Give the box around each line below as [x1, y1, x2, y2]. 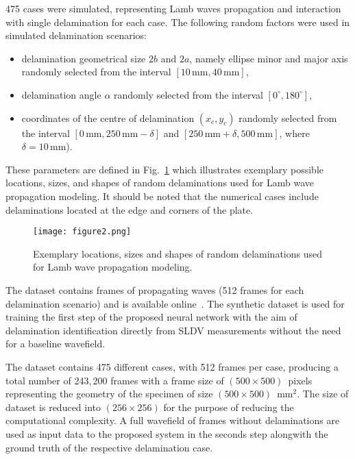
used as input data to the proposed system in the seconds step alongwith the [5, 426, 328, 441]
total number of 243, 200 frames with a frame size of [5, 373, 224, 387]
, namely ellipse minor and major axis [189, 51, 348, 65]
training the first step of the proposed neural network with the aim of [5, 310, 297, 324]
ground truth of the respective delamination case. [5, 440, 213, 454]
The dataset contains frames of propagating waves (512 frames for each [5, 282, 304, 297]
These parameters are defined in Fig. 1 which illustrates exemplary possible [5, 162, 324, 176]
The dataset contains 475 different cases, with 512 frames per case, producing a [5, 359, 339, 373]
